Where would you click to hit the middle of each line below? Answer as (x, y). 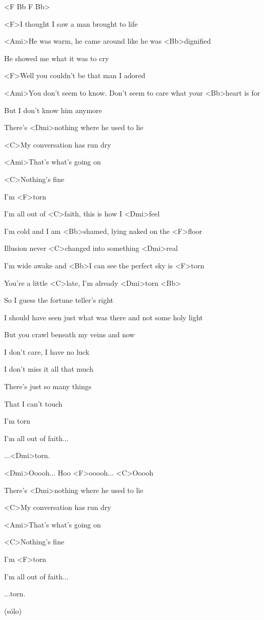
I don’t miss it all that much (49, 369)
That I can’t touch (33, 403)
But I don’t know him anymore (53, 110)
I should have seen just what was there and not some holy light (104, 317)
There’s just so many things (48, 386)
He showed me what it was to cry (57, 58)
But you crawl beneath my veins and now (69, 334)
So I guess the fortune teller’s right (59, 300)
